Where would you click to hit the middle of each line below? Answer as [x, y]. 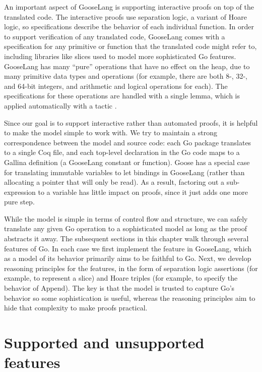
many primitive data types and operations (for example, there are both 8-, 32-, [126, 76]
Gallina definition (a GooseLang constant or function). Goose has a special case [127, 162]
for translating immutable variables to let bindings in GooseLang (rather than [124, 172]
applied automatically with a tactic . [60, 105]
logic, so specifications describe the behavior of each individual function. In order [129, 26]
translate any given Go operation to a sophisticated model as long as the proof [126, 228]
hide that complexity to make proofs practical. [76, 308]
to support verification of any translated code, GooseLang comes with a [115, 36]
